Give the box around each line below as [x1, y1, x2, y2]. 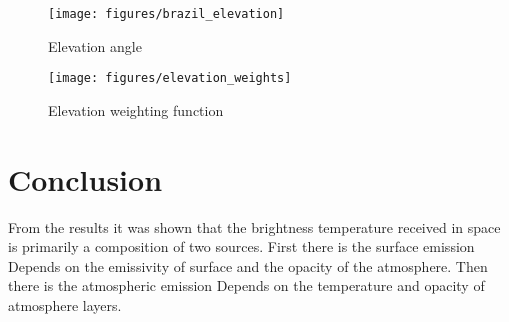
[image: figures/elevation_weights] [48, 71, 292, 86]
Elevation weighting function [48, 99, 224, 120]
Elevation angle [48, 35, 142, 56]
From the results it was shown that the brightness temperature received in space [8, 216, 501, 237]
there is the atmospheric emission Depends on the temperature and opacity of [8, 275, 485, 296]
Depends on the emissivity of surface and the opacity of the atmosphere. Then [8, 255, 488, 276]
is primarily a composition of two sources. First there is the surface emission [8, 236, 475, 257]
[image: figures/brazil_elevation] [48, 7, 285, 21]
